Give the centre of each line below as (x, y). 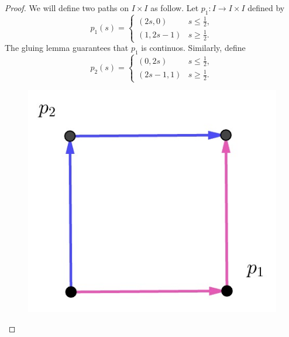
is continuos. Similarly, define (193, 48)
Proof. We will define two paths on (67, 8)
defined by (266, 8)
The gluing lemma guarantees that (67, 48)
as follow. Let (175, 8)
